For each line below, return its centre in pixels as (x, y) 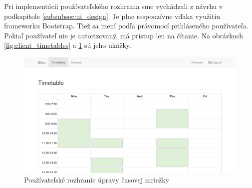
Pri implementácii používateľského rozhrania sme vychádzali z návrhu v (114, 6)
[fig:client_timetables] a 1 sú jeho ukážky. (68, 45)
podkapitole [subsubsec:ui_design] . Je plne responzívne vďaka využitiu (112, 16)
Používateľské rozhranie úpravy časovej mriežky (97, 180)
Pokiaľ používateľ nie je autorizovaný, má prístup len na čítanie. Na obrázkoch (124, 35)
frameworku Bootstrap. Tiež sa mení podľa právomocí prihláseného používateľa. (126, 26)
